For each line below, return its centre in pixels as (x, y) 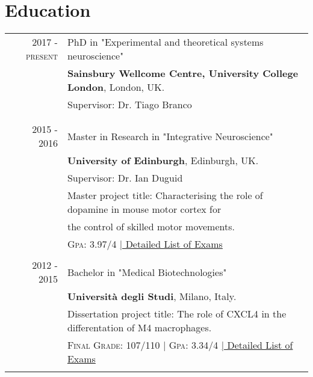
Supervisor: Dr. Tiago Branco (129, 105)
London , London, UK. (116, 87)
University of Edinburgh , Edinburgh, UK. (163, 161)
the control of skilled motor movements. (151, 227)
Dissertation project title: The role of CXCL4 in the (177, 314)
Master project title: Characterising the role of (165, 195)
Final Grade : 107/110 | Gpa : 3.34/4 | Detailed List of (180, 345)
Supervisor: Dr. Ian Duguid (125, 178)
